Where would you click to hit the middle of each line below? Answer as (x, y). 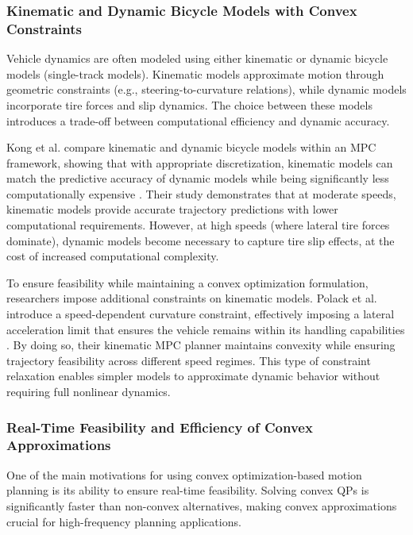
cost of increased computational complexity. (113, 256)
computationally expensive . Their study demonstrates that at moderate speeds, (201, 193)
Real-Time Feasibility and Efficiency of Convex (160, 427)
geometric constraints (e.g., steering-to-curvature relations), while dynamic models (206, 89)
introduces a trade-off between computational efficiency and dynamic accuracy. (198, 120)
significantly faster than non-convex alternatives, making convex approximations (202, 505)
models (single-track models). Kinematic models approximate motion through (195, 73)
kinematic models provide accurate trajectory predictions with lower (172, 209)
